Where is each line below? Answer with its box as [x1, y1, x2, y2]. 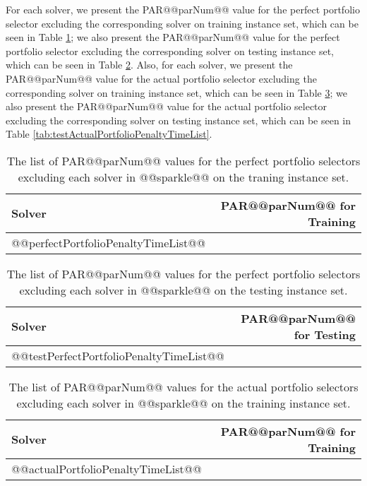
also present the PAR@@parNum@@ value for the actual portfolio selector [6, 99, 327, 114]
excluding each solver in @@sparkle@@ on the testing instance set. [19, 281, 348, 298]
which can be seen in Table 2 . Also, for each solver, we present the [6, 57, 293, 72]
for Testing [294, 326, 356, 343]
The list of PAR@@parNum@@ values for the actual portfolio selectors [8, 378, 359, 395]
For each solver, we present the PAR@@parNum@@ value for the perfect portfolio [6, 2, 360, 16]
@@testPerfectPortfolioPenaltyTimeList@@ [11, 347, 225, 364]
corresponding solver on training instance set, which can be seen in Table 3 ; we [6, 85, 347, 100]
